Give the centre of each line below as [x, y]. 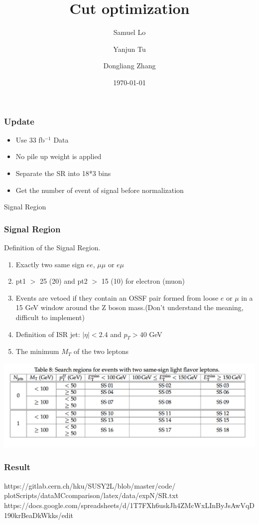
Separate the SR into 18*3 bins [63, 173]
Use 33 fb [30, 139]
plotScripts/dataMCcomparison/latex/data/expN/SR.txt [91, 495]
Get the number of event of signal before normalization [100, 190]
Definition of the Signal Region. [52, 247]
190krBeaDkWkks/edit [39, 515]
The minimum [37, 351]
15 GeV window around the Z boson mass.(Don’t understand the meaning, [129, 307]
